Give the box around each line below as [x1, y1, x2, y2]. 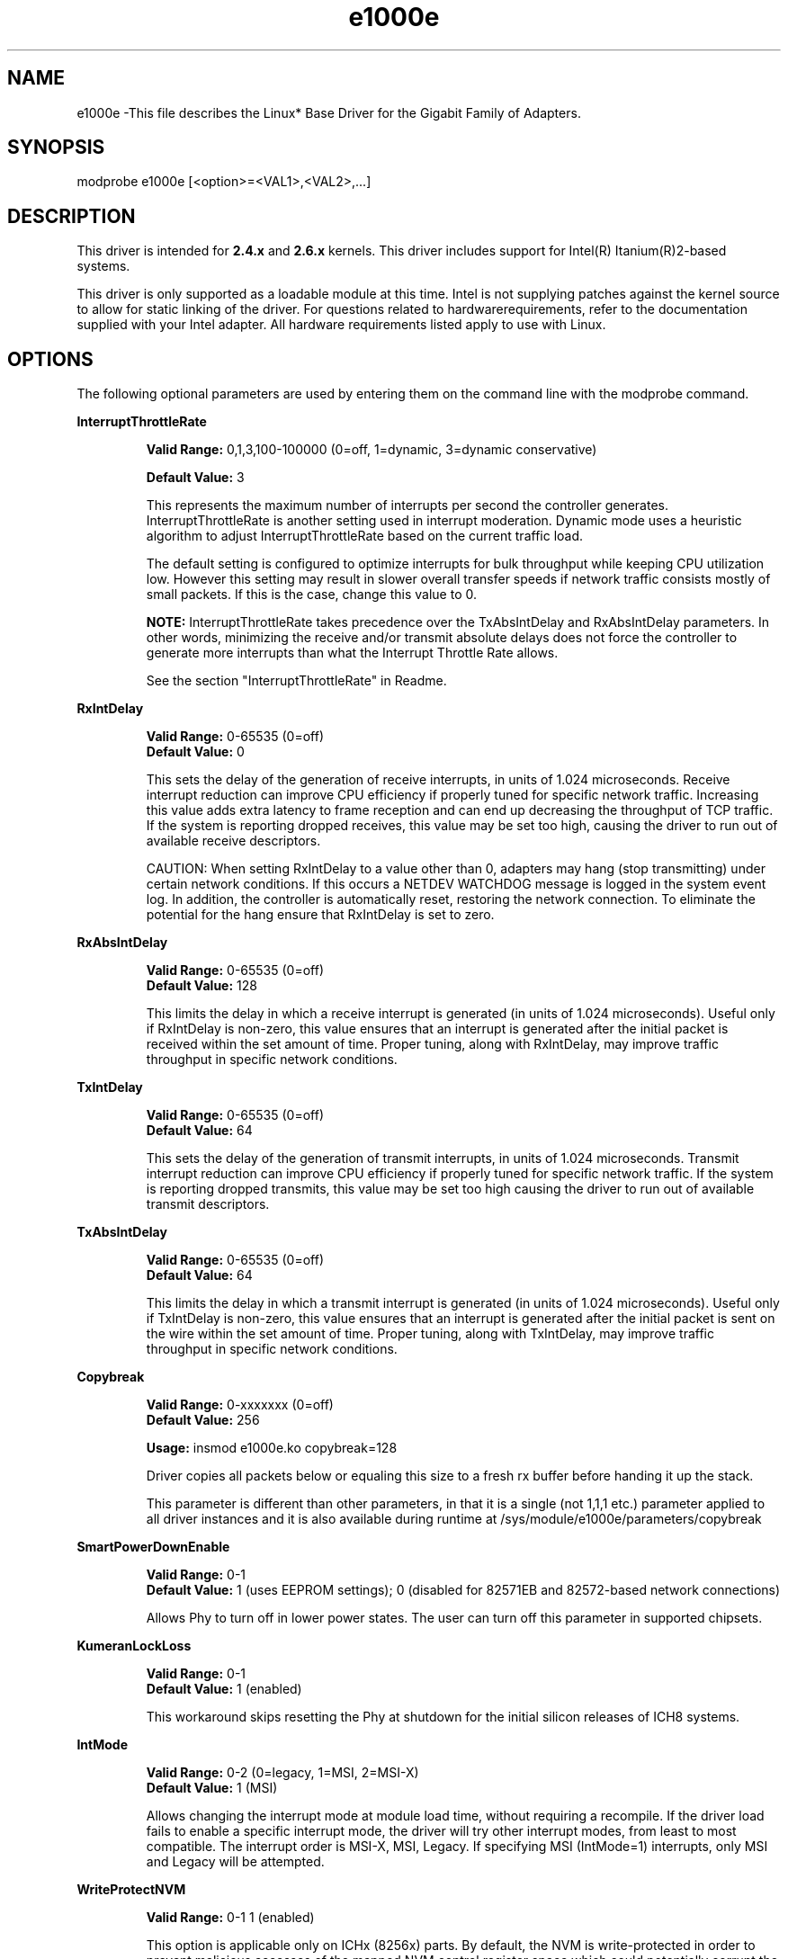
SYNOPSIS [7, 136, 105, 159]
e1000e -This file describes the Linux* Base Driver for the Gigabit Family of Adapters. [76, 104, 581, 121]
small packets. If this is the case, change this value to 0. [146, 586, 477, 603]
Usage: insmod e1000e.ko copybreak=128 [146, 1440, 398, 1456]
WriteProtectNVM [76, 1882, 186, 1898]
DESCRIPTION [7, 204, 136, 228]
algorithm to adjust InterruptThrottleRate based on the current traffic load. [146, 528, 584, 544]
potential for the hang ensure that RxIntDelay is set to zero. [146, 907, 495, 923]
